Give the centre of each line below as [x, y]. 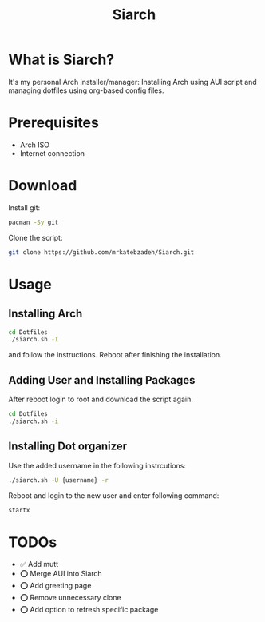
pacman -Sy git [34, 222]
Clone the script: [36, 237]
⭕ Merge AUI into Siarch [61, 574]
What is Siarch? [61, 60]
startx [19, 510]
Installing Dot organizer [68, 447]
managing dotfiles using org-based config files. [86, 90]
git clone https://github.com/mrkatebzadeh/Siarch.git [101, 252]
